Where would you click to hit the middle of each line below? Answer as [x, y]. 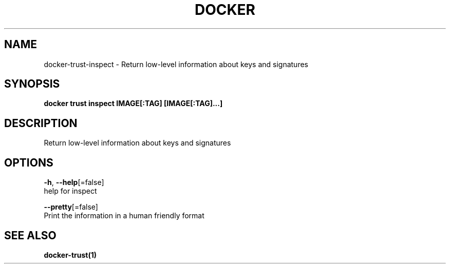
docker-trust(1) [70, 255]
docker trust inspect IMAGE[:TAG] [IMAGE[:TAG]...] [133, 104]
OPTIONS [29, 162]
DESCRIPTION [41, 123]
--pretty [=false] [71, 207]
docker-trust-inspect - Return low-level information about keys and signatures [176, 64]
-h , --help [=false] [74, 182]
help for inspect [70, 191]
